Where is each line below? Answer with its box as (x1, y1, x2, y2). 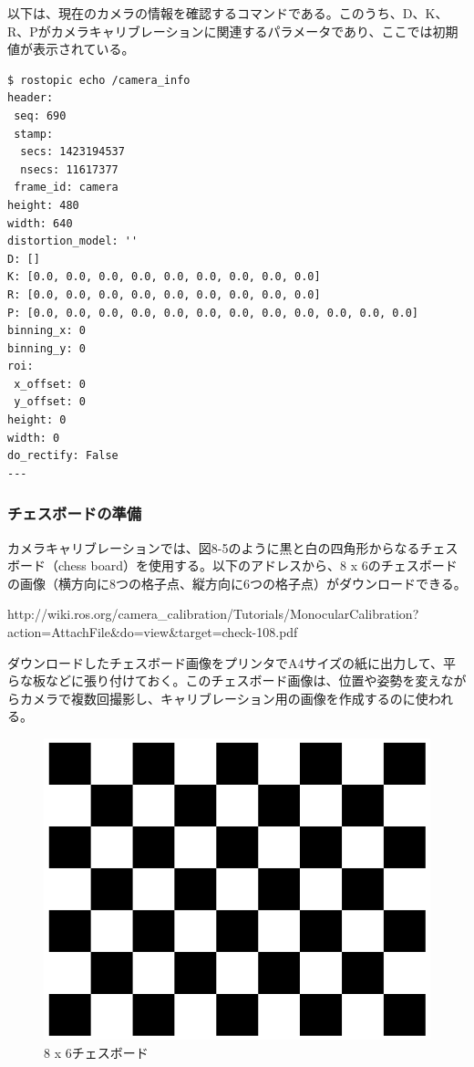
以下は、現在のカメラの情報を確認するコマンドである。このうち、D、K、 (7, 4, 448, 22)
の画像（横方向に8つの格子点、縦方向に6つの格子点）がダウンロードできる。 (7, 573, 467, 592)
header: (7, 91, 54, 105)
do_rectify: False (7, 449, 118, 463)
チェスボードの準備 (7, 502, 142, 525)
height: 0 (7, 413, 67, 427)
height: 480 (7, 198, 79, 212)
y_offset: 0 (14, 395, 86, 409)
